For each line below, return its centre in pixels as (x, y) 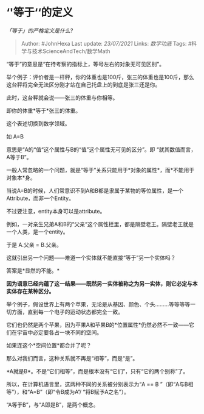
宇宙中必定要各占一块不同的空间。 (59, 332)
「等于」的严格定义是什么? (40, 30)
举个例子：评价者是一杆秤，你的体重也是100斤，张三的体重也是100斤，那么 (100, 77)
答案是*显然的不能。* (33, 270)
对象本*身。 (21, 177)
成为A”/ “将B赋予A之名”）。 (97, 391)
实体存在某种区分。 (30, 291)
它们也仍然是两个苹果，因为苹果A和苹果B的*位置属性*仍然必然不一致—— (98, 324)
